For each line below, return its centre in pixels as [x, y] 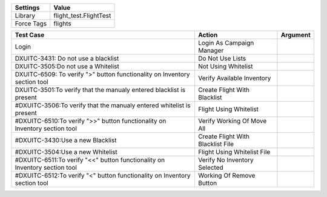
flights [63, 23]
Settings [27, 8]
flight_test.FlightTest [82, 15]
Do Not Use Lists [222, 58]
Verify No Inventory [226, 160]
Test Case [30, 35]
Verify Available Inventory [234, 78]
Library [25, 15]
